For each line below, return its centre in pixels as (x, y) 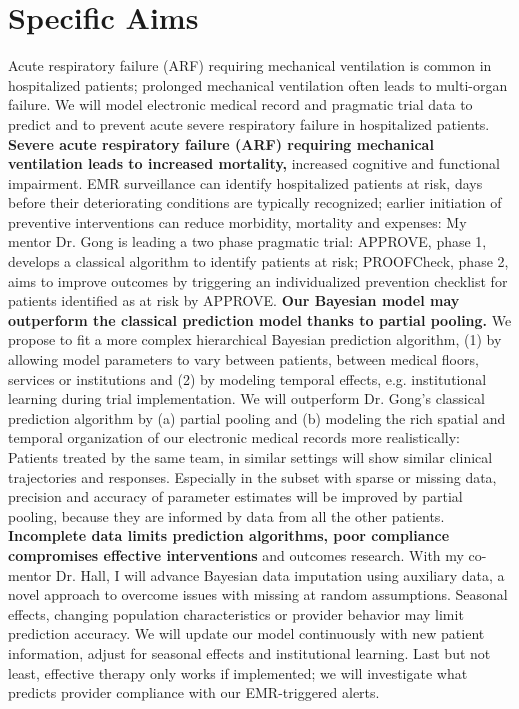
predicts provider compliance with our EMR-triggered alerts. (194, 692)
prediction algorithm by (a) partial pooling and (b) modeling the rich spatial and (257, 417)
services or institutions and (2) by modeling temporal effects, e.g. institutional (247, 378)
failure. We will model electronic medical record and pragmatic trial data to (240, 104)
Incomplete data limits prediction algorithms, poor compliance (229, 535)
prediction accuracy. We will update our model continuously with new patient (246, 633)
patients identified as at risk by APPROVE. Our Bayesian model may (234, 300)
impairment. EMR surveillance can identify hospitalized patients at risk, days (245, 182)
